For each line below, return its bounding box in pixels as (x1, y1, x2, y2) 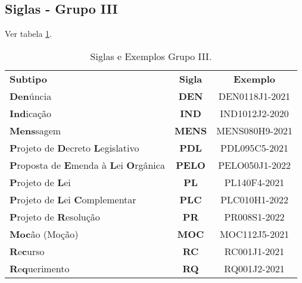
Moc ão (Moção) (10, 227, 79, 241)
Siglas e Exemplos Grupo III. (90, 49, 212, 63)
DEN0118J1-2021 (218, 89, 291, 103)
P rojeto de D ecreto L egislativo (10, 140, 139, 155)
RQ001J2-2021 (224, 261, 285, 275)
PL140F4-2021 (224, 175, 285, 189)
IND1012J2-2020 (220, 106, 289, 120)
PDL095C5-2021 (220, 140, 289, 155)
